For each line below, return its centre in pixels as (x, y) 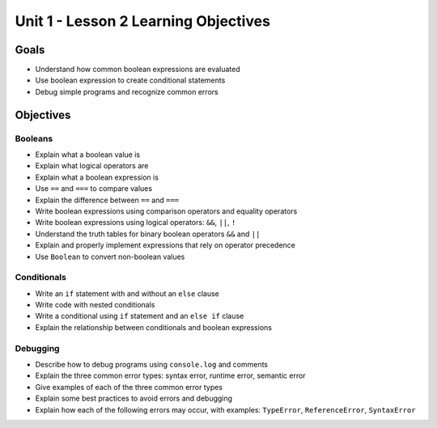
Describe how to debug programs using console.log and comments (152, 364)
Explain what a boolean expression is (97, 177)
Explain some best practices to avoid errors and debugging (134, 398)
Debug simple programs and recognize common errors (127, 91)
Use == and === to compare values (94, 189)
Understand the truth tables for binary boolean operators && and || (148, 234)
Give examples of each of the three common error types (129, 387)
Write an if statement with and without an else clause (127, 293)
